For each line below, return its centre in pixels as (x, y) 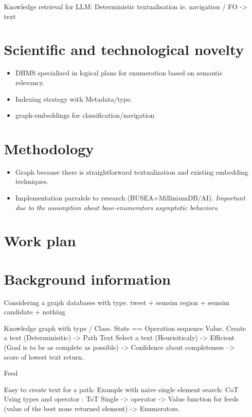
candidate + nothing (35, 312)
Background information (87, 279)
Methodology (49, 148)
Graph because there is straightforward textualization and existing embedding (132, 172)
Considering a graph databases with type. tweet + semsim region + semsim (117, 302)
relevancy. (30, 82)
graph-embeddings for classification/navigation (85, 115)
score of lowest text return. (44, 356)
